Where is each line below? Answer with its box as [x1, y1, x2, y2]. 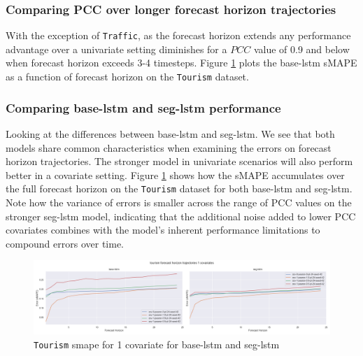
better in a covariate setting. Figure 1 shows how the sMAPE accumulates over [6, 167, 345, 182]
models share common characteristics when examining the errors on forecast [6, 140, 332, 155]
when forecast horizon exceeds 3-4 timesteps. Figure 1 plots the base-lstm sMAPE [6, 55, 357, 70]
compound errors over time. [6, 236, 124, 250]
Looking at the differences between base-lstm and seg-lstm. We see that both [6, 126, 335, 141]
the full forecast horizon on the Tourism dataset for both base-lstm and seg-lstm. [6, 181, 353, 196]
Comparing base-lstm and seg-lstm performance [6, 99, 281, 116]
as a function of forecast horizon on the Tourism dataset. [6, 69, 249, 84]
